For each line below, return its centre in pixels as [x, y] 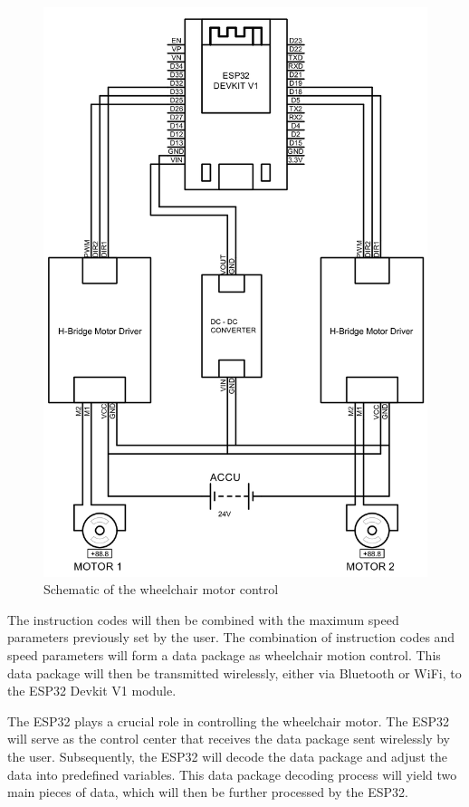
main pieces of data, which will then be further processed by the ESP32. [208, 792]
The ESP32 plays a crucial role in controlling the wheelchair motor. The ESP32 [228, 721]
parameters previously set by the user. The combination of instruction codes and [231, 637]
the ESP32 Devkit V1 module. [92, 691]
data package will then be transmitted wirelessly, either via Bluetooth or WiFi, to [234, 672]
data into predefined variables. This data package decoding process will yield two [232, 774]
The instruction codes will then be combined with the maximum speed [203, 619]
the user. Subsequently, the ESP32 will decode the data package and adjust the [228, 756]
